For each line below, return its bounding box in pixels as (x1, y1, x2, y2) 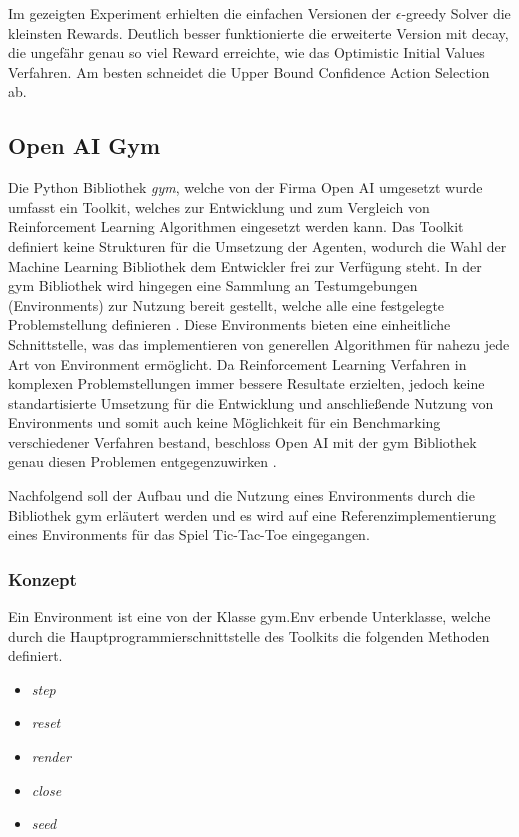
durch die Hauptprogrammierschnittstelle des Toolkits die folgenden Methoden (8, 625, 490, 646)
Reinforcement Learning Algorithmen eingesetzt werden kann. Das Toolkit (8, 216, 464, 237)
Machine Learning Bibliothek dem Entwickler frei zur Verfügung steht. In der (8, 255, 482, 276)
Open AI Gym (8, 130, 161, 161)
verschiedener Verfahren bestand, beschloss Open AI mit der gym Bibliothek (8, 431, 477, 452)
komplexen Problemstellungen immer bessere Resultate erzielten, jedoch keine (8, 373, 485, 394)
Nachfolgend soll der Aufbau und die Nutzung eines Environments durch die (8, 485, 475, 506)
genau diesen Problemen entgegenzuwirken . (8, 451, 277, 472)
